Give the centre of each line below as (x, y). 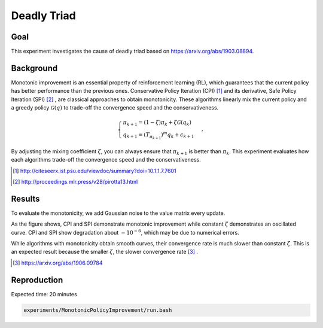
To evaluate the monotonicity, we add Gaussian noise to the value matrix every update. (118, 213)
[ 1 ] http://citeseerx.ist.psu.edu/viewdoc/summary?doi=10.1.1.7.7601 (95, 171)
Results (25, 198)
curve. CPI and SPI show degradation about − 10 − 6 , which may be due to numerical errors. (125, 232)
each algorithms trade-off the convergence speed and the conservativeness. (106, 160)
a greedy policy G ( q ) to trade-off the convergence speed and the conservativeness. (115, 108)
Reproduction (37, 280)
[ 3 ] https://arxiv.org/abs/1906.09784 (58, 263)
